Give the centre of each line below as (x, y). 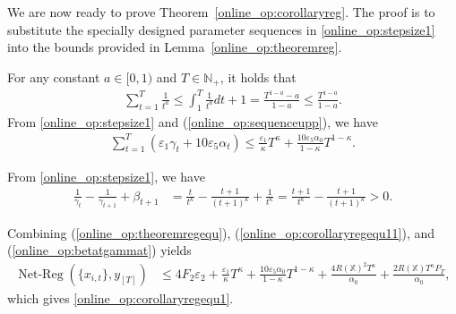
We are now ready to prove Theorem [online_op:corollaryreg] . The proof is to (221, 12)
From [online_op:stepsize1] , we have (106, 176)
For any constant (54, 76)
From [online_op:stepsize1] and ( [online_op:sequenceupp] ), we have (193, 121)
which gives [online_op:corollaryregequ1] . (120, 297)
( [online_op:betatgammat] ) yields (99, 250)
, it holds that (258, 76)
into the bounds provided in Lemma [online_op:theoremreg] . (175, 47)
